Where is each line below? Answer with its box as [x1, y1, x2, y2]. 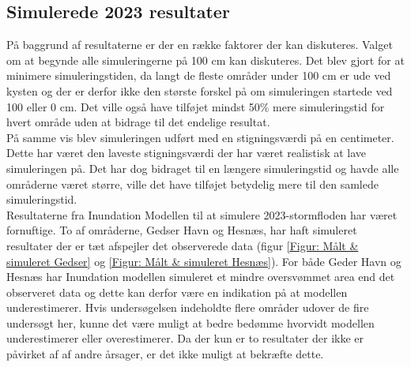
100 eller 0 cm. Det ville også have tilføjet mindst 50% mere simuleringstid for [6, 98, 385, 114]
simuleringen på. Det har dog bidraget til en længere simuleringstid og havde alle [6, 159, 399, 176]
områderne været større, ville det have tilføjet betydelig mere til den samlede [6, 175, 379, 192]
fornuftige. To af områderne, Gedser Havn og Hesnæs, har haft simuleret [6, 222, 357, 238]
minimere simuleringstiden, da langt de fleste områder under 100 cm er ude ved [6, 67, 391, 84]
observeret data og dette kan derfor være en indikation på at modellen [6, 283, 348, 300]
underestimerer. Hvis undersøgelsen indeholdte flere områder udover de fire [6, 299, 369, 316]
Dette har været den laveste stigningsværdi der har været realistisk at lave [6, 144, 367, 161]
